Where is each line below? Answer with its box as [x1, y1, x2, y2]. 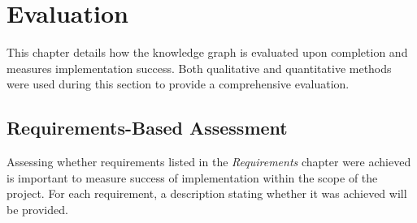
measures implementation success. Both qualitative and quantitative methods [7, 59, 392, 76]
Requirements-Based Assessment [7, 115, 288, 140]
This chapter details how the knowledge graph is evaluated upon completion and [7, 44, 408, 61]
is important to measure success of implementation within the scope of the [7, 169, 378, 186]
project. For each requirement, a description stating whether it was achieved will [7, 185, 407, 202]
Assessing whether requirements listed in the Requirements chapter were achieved [7, 153, 411, 170]
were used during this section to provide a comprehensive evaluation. [7, 75, 350, 92]
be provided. [7, 200, 68, 217]
